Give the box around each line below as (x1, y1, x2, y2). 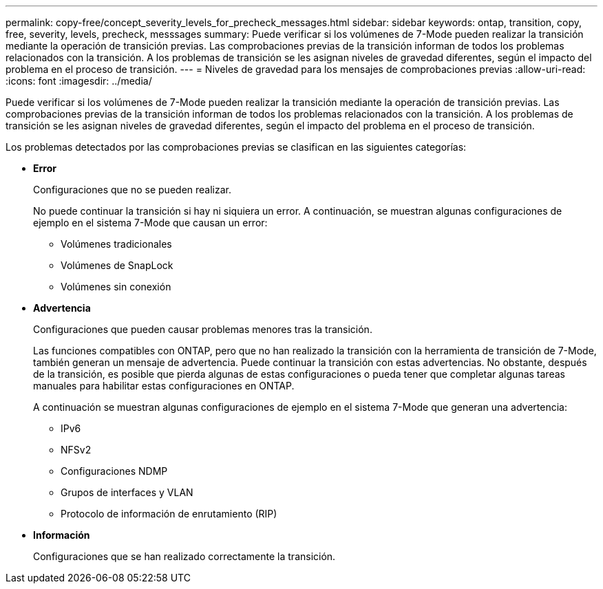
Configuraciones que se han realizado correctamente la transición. (33, 550, 336, 562)
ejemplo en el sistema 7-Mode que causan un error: (33, 217, 268, 228)
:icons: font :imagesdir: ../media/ (6, 75, 152, 87)
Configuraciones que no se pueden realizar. (33, 184, 232, 195)
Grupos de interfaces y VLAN (61, 486, 193, 498)
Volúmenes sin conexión (61, 281, 171, 292)
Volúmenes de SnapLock (61, 259, 173, 271)
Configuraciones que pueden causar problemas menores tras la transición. (33, 323, 372, 335)
